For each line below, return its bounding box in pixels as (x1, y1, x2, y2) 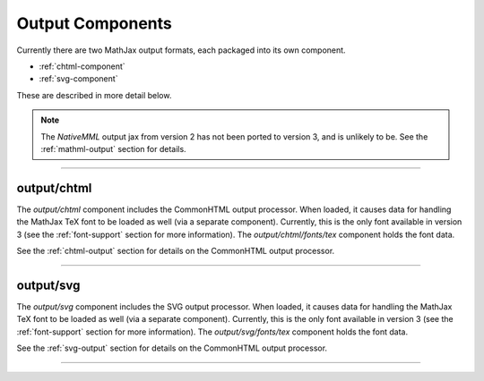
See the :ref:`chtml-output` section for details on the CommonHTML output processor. (16, 245, 335, 256)
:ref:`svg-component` (39, 73, 118, 84)
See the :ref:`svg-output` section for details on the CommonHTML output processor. (16, 343, 327, 353)
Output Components (16, 13, 172, 33)
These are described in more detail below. (16, 89, 172, 100)
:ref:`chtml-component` (39, 61, 125, 72)
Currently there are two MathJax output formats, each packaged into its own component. (16, 45, 346, 55)
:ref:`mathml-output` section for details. (40, 143, 187, 154)
